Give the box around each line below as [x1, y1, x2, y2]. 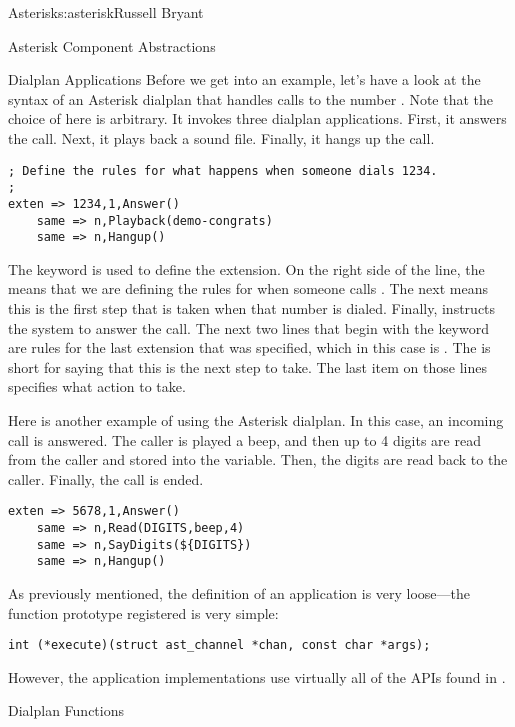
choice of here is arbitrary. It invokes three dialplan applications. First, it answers [8, 108, 507, 129]
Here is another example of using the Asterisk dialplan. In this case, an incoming [8, 410, 504, 430]
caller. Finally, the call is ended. [8, 468, 204, 489]
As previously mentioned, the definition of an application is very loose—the [8, 583, 471, 603]
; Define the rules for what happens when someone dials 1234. [8, 163, 438, 178]
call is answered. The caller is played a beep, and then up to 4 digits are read [8, 429, 481, 450]
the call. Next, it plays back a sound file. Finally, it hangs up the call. [8, 127, 435, 148]
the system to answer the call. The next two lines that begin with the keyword [8, 317, 489, 338]
